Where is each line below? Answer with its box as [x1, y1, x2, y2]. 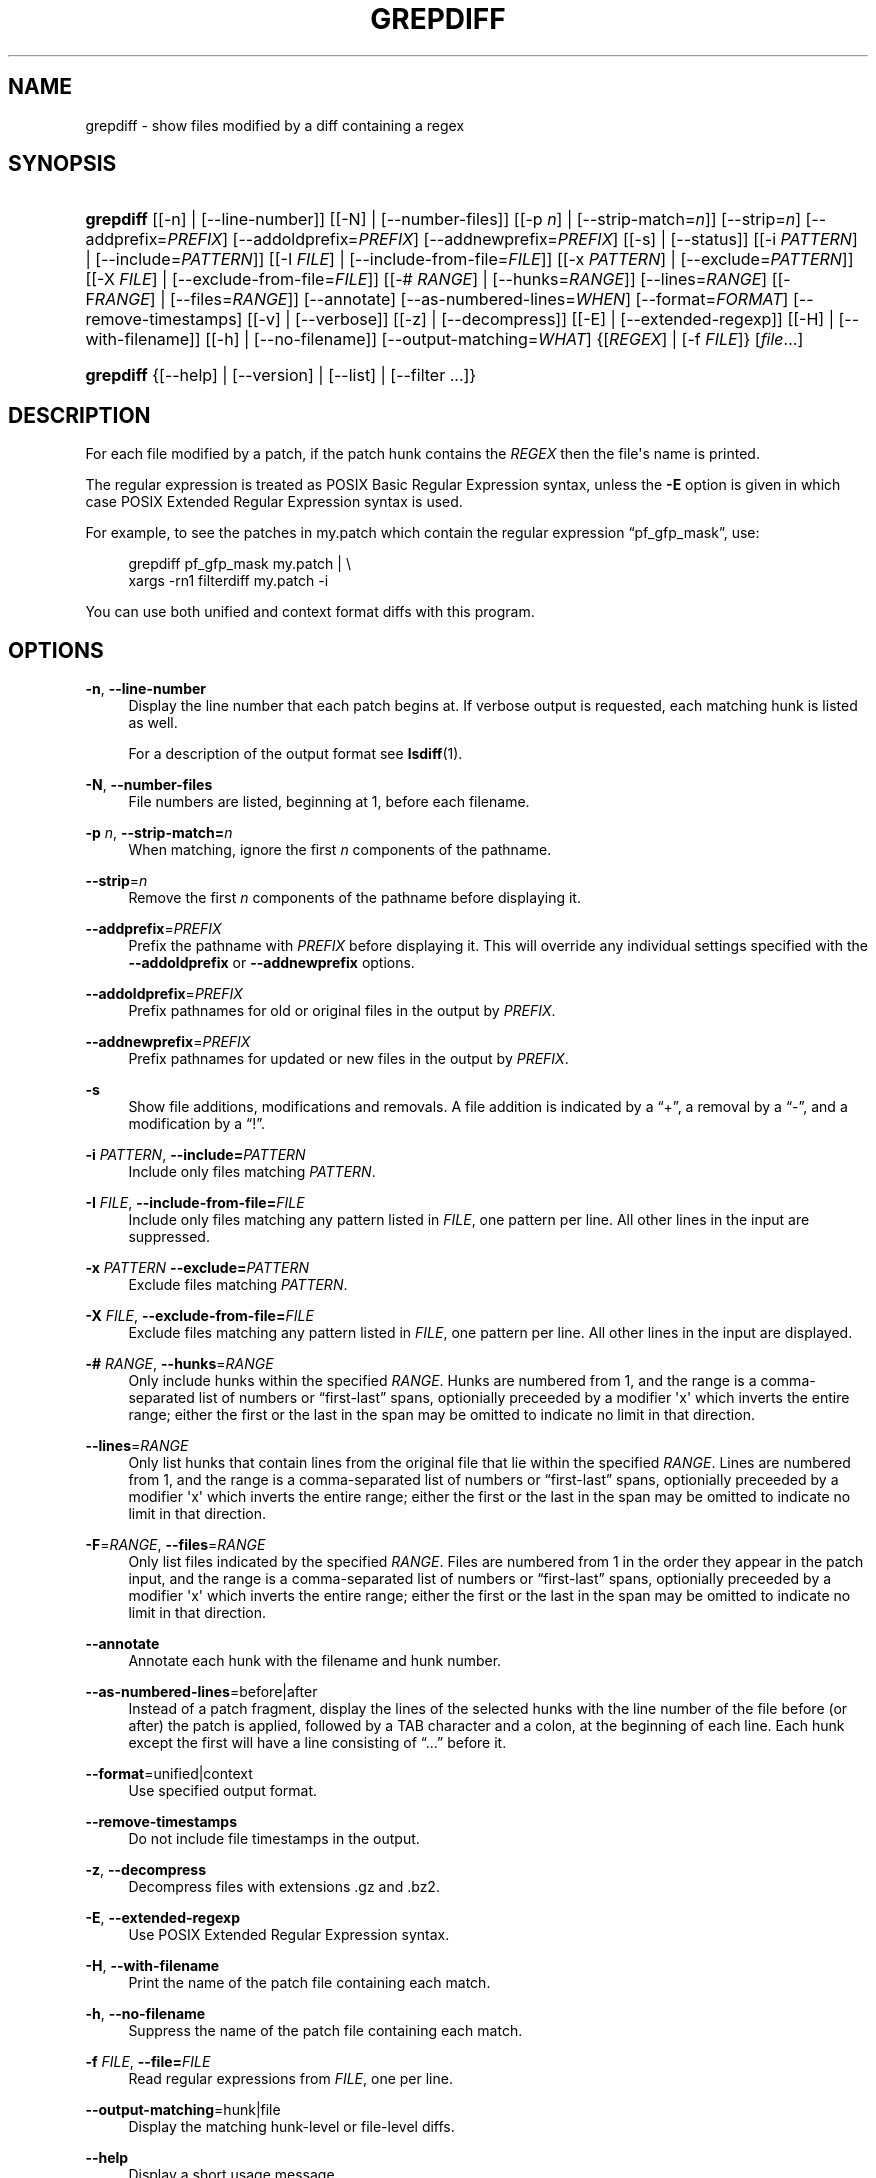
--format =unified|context [85, 1765, 253, 1783]
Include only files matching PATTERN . [128, 1163, 376, 1181]
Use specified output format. [128, 1782, 318, 1800]
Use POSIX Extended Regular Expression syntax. [128, 1926, 450, 1944]
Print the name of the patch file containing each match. [128, 1974, 491, 1992]
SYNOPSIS [8, 151, 117, 177]
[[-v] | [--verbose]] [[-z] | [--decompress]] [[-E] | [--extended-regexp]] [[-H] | [246, 309, 834, 330]
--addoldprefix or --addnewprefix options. [128, 954, 415, 972]
